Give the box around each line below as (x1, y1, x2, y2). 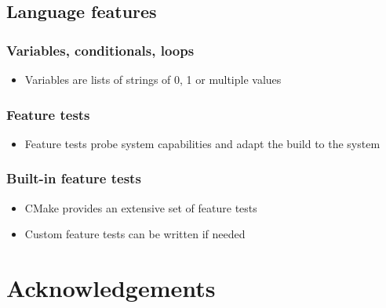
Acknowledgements (6, 272, 216, 303)
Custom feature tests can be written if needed (24, 226, 246, 242)
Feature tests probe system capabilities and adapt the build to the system (24, 135, 381, 151)
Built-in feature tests (6, 168, 141, 188)
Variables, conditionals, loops (6, 40, 195, 60)
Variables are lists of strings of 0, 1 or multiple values (24, 71, 282, 87)
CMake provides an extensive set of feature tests (24, 199, 257, 216)
